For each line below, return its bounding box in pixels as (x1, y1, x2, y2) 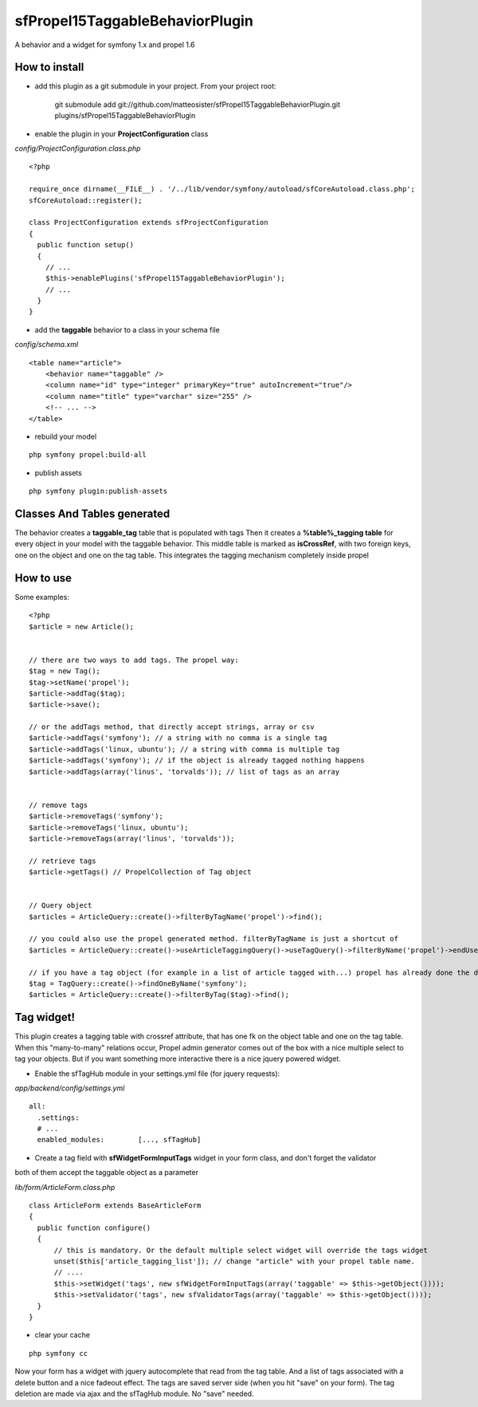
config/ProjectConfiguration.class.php (14, 144, 141, 153)
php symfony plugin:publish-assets (29, 487, 168, 496)
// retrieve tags (29, 856, 96, 865)
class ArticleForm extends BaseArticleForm (29, 1201, 202, 1210)
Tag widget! (14, 1011, 76, 1024)
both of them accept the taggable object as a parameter (14, 1168, 199, 1177)
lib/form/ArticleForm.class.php (14, 1182, 116, 1192)
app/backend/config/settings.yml (14, 1083, 125, 1093)
